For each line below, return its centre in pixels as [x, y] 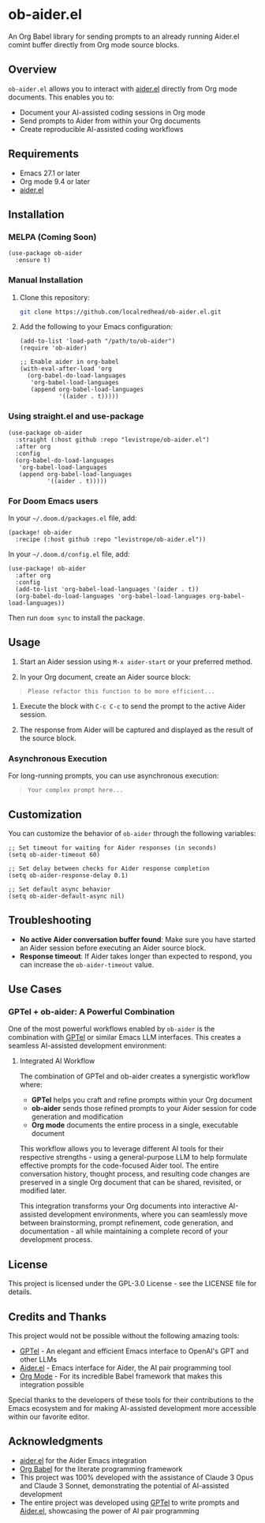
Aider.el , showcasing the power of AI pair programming [109, 1510]
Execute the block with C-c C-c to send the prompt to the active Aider [132, 706]
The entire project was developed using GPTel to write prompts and [129, 1502]
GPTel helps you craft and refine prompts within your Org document [142, 1100]
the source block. [48, 738]
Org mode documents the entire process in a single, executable [135, 1125]
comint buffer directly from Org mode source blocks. [94, 44]
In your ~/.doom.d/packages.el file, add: [73, 518]
